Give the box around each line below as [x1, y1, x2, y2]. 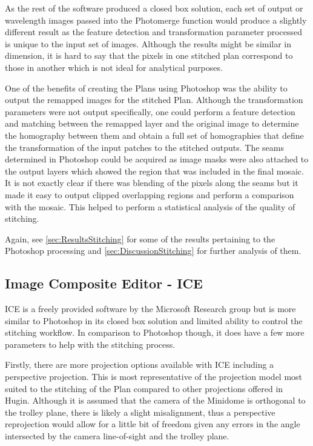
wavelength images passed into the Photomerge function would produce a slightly [5, 13, 307, 26]
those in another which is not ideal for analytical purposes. [5, 61, 223, 73]
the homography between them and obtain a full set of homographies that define [5, 128, 304, 141]
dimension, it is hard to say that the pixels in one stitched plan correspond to [5, 49, 293, 62]
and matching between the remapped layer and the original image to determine [5, 117, 299, 130]
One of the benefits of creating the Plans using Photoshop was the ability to [5, 81, 288, 94]
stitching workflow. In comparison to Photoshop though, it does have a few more [5, 326, 305, 339]
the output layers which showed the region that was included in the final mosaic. [5, 164, 304, 177]
